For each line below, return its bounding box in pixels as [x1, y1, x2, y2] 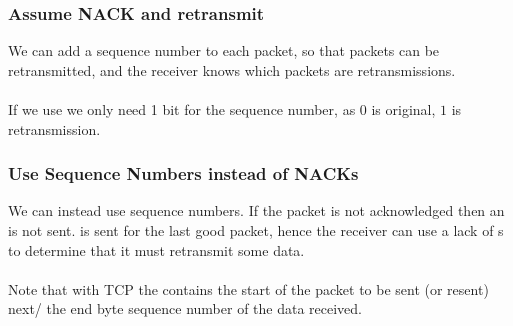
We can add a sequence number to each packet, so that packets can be [8, 40, 440, 61]
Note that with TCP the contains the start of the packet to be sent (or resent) [8, 278, 489, 299]
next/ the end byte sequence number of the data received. [8, 298, 363, 319]
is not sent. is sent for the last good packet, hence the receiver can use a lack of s [8, 220, 504, 240]
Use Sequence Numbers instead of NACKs [8, 161, 359, 186]
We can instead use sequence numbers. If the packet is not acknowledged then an [8, 200, 505, 221]
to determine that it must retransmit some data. [8, 239, 305, 260]
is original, [371, 99, 436, 119]
